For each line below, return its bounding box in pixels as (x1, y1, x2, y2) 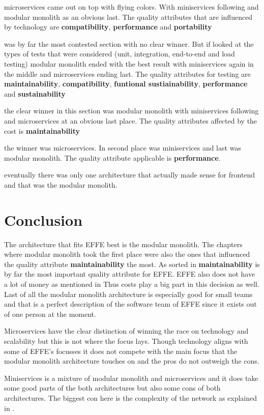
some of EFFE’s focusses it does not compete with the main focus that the (4, 345, 238, 356)
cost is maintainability (4, 125, 80, 136)
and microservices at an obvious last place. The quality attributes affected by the (4, 115, 257, 126)
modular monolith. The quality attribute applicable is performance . (4, 152, 221, 163)
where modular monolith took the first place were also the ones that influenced (4, 249, 250, 259)
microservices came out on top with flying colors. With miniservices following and (4, 2, 259, 12)
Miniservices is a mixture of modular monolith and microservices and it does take (4, 372, 258, 383)
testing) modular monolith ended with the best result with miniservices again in (4, 58, 254, 69)
